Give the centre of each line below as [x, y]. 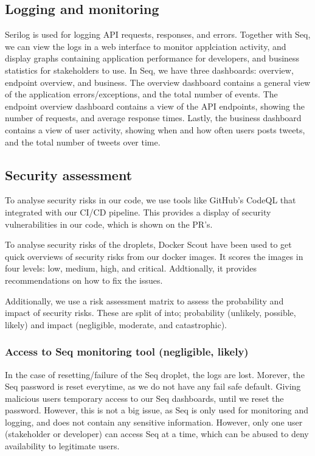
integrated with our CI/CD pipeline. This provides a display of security [138, 212]
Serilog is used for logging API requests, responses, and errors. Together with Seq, [158, 34]
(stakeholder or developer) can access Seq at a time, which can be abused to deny [157, 434]
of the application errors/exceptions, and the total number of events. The [141, 94]
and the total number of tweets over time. [83, 142]
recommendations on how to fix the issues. [84, 280]
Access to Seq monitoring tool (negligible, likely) [127, 352]
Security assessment [69, 174]
